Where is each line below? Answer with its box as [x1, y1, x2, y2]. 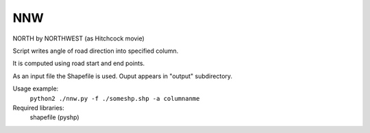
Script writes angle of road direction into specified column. [12, 47, 179, 55]
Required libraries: [12, 104, 64, 112]
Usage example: [12, 84, 59, 93]
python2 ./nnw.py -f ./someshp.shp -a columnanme [29, 95, 200, 102]
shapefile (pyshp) [29, 113, 79, 121]
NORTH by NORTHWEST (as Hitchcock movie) [12, 34, 145, 43]
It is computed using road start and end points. [12, 59, 145, 68]
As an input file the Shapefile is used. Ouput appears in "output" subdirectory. [12, 72, 233, 80]
